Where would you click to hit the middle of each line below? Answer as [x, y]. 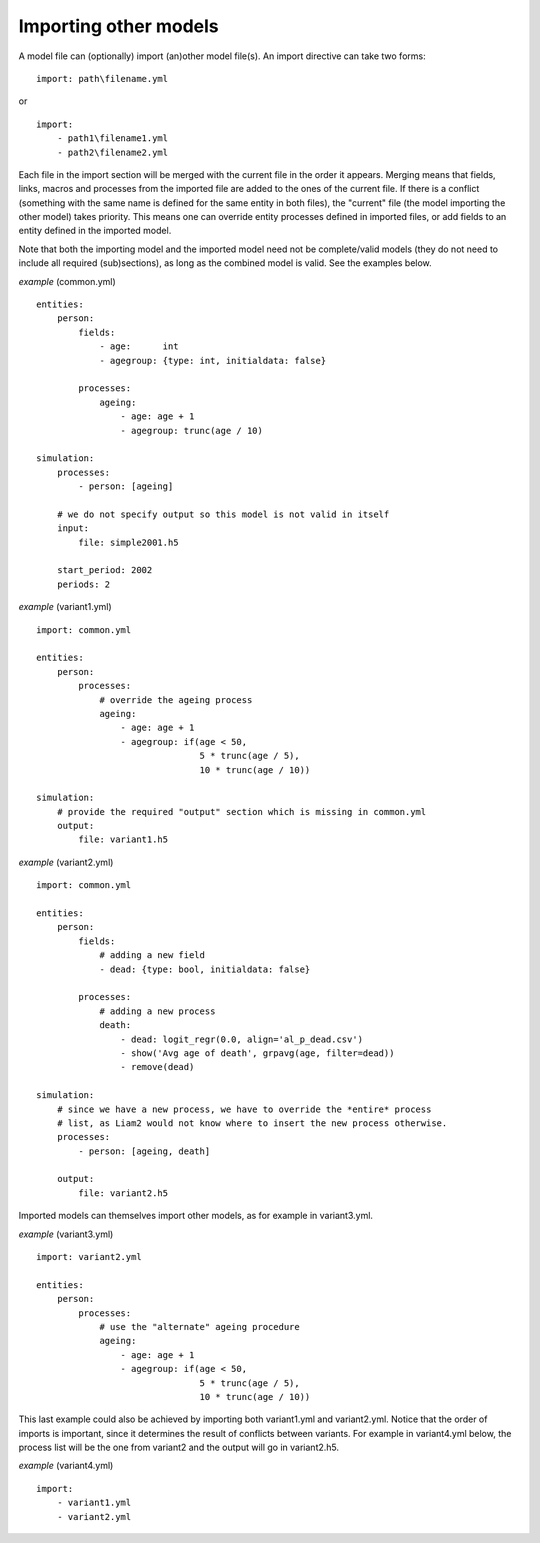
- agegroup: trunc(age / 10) [192, 430]
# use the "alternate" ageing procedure [199, 1326]
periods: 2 [83, 584]
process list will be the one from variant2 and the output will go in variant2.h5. [179, 1447]
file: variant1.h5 [123, 839]
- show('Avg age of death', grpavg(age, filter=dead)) [257, 1053]
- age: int [139, 346]
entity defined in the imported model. [95, 231]
